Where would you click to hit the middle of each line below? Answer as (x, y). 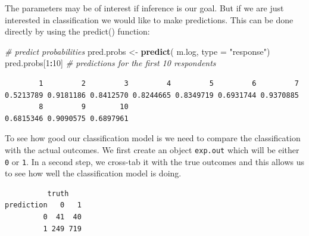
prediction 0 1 (43, 205)
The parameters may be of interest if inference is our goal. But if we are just (144, 8)
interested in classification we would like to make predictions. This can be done (149, 19)
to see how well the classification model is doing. (93, 173)
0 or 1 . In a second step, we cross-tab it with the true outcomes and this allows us (155, 161)
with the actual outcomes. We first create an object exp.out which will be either (152, 149)
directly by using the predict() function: (77, 31)
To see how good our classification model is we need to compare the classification (153, 138)
